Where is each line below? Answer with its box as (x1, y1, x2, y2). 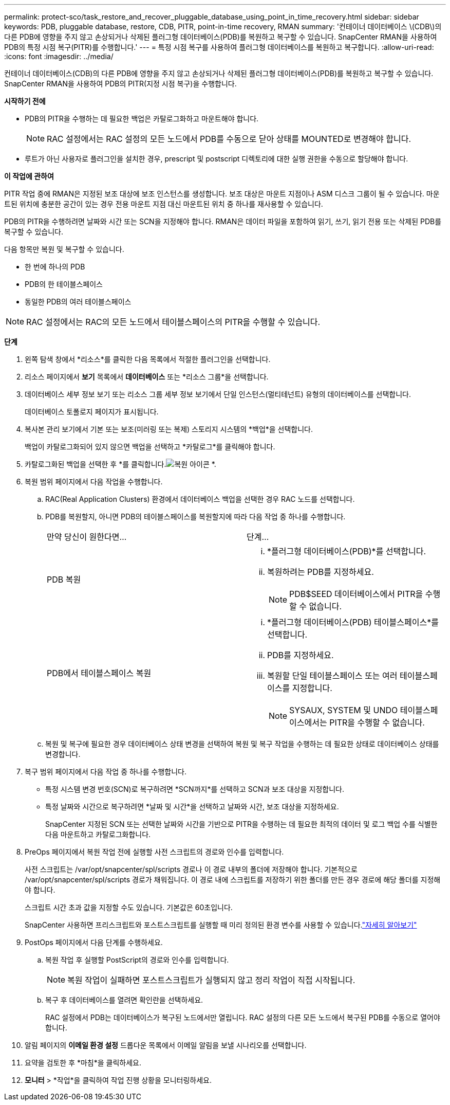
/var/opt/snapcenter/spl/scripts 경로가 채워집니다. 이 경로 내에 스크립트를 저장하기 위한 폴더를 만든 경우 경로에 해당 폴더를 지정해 (25, 875, 441, 884)
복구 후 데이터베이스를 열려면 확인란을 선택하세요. (45, 995, 203, 1004)
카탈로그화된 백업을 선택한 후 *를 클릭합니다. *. (25, 460, 216, 468)
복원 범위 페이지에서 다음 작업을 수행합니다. (25, 477, 163, 486)
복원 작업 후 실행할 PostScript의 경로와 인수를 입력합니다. (45, 955, 229, 964)
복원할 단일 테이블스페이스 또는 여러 (267, 671, 398, 681)
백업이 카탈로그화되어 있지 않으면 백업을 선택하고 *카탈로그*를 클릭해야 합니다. (25, 442, 275, 451)
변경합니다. (45, 750, 81, 758)
